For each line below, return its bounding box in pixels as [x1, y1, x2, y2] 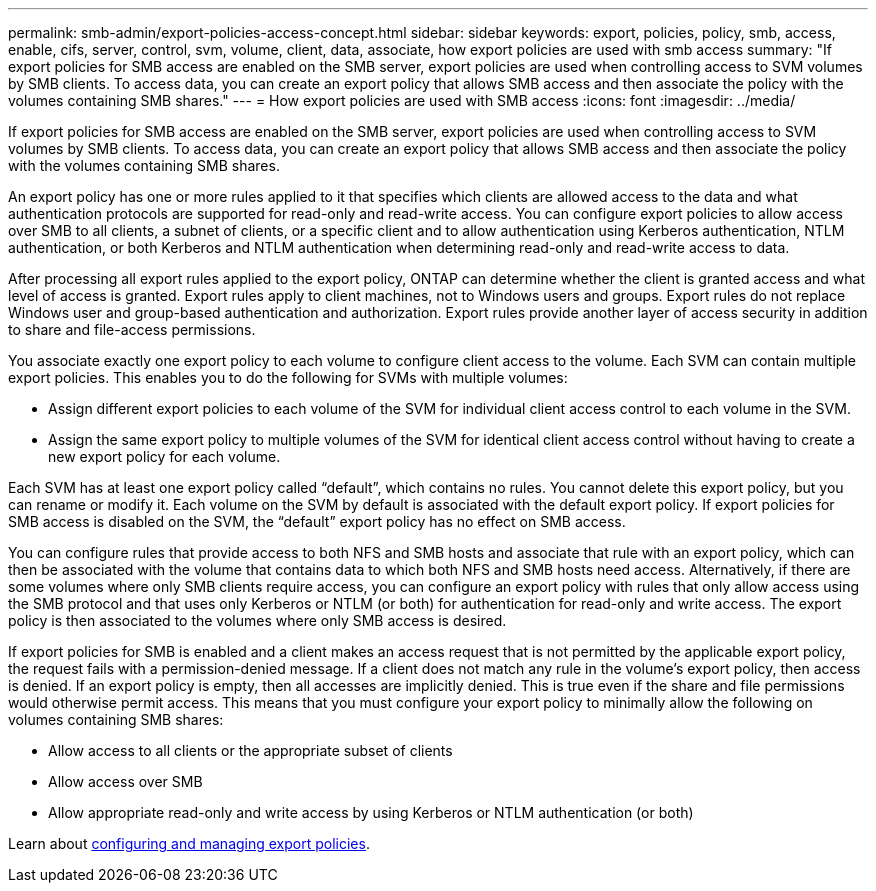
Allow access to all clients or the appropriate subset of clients [48, 742, 453, 759]
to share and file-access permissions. [8, 321, 256, 338]
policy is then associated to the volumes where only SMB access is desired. [8, 612, 507, 629]
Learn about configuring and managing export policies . [8, 835, 370, 852]
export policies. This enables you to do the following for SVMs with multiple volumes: [8, 369, 568, 386]
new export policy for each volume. [48, 448, 281, 465]
